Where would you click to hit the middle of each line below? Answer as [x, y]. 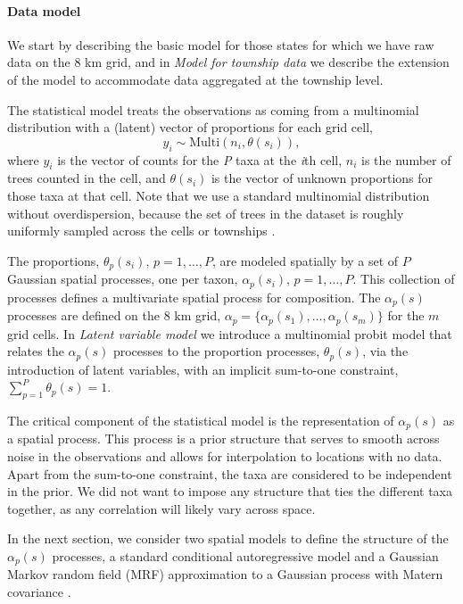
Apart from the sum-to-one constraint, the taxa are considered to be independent [230, 473]
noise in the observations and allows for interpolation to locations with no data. [225, 456]
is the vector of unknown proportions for [322, 178]
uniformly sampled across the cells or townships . [141, 231]
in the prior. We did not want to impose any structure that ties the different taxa [230, 491]
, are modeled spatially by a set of [305, 260]
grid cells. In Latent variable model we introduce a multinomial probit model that [230, 333]
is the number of [406, 159]
